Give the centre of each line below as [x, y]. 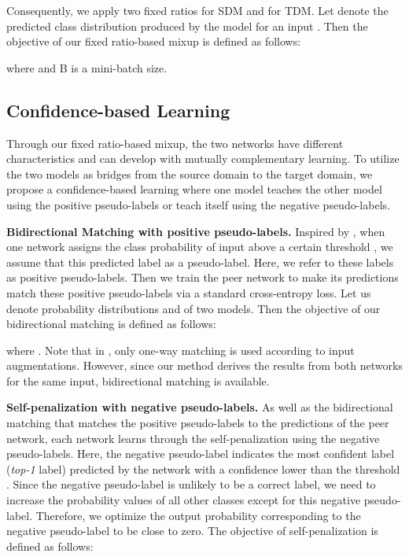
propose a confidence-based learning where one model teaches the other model [194, 189]
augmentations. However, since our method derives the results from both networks [204, 365]
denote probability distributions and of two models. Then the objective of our [193, 308]
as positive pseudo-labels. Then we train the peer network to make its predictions [203, 277]
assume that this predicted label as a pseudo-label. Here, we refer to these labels [200, 262]
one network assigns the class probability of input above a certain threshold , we [200, 247]
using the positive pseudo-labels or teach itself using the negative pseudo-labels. [198, 204]
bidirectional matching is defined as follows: [111, 324]
